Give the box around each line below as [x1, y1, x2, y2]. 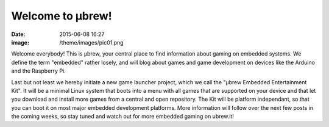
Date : [11, 31, 26, 38]
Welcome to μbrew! [11, 9, 112, 23]
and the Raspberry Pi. [11, 67, 66, 74]
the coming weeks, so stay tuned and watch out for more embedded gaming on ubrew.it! [11, 113, 235, 120]
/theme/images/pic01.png [59, 38, 124, 46]
